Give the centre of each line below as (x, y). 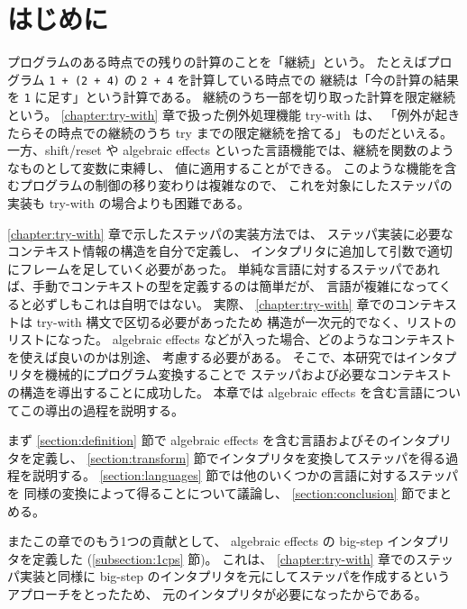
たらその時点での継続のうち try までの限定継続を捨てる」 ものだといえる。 (230, 132)
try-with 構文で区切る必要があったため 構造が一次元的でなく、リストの (247, 321)
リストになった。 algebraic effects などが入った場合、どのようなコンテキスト (232, 339)
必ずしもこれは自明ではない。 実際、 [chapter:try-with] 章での (213, 303)
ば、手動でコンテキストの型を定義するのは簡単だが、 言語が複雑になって (223, 286)
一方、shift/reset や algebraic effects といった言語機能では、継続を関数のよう (231, 150)
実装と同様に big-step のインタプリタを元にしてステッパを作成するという (235, 576)
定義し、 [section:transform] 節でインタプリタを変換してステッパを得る (239, 457)
